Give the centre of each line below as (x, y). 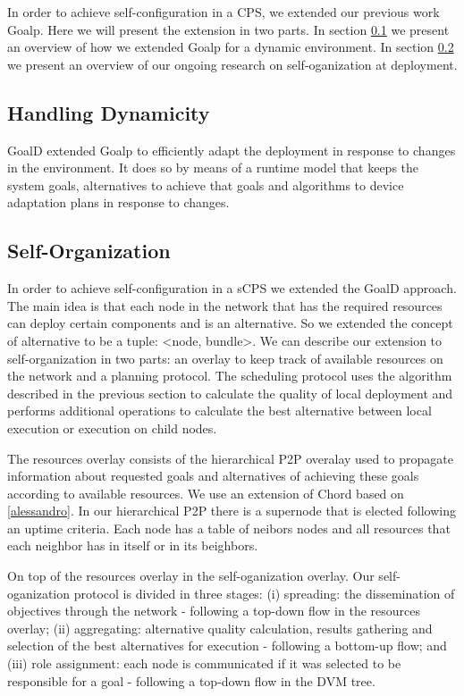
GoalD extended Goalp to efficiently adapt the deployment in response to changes (232, 150)
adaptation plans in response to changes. (118, 202)
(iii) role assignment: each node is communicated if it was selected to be (204, 663)
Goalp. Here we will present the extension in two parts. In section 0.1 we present (228, 29)
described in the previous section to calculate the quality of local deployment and (230, 393)
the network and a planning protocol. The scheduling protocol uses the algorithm (230, 376)
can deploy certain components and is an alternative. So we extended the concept (230, 323)
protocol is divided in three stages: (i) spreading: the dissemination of (264, 593)
